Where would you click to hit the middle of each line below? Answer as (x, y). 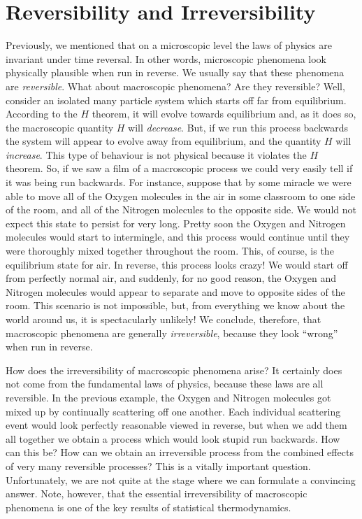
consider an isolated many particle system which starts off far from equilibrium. (176, 100)
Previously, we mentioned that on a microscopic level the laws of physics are (169, 45)
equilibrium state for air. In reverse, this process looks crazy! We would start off (177, 264)
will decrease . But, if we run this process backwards (238, 127)
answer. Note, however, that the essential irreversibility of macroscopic (157, 493)
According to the (42, 114)
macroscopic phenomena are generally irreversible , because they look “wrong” (172, 333)
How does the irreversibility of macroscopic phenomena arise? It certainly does (174, 370)
